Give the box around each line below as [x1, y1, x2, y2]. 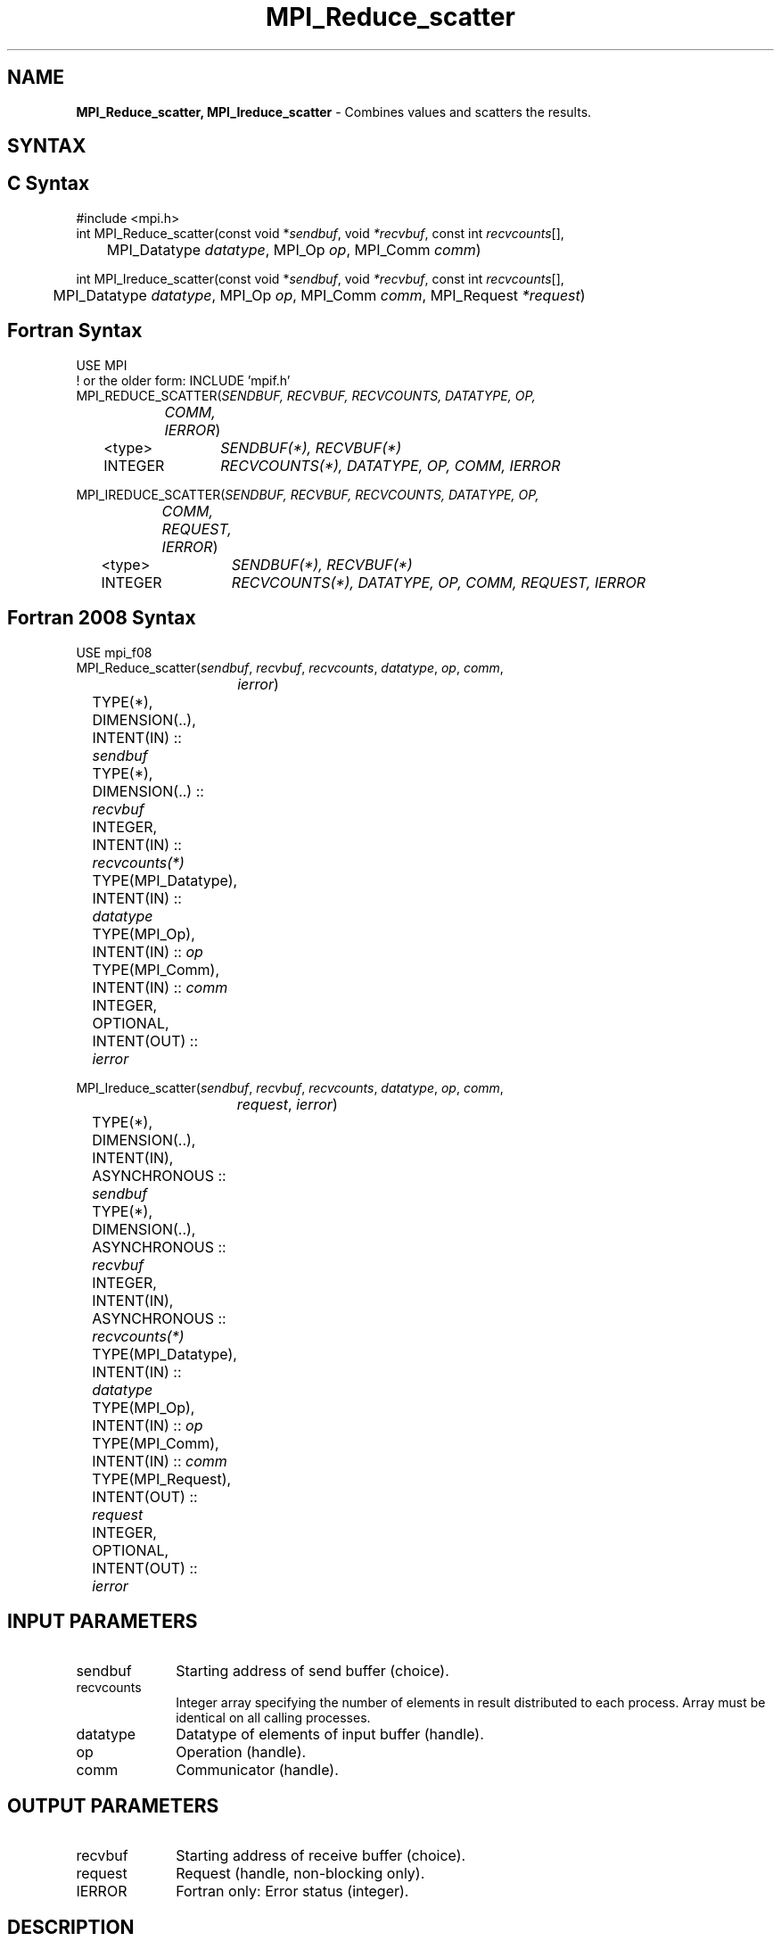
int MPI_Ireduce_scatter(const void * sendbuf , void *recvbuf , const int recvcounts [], [76, 270, 564, 286]
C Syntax [7, 172, 90, 195]
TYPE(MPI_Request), [92, 1469, 232, 1488]
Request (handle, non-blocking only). [176, 1864, 425, 1883]
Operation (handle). [176, 1743, 307, 1762]
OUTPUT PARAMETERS [7, 1794, 219, 1817]
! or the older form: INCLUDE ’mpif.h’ [76, 372, 291, 388]
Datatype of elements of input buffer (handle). [176, 1725, 484, 1744]
